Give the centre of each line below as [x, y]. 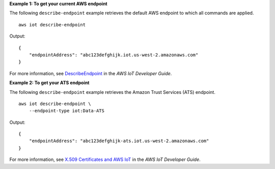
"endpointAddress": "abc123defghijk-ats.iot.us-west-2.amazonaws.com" [119, 141]
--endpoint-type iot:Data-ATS [66, 111]
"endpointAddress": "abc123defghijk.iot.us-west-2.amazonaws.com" [114, 55]
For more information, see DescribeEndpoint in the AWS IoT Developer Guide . [91, 73]
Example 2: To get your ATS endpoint [49, 83]
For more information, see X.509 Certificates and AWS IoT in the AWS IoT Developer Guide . [105, 159]
